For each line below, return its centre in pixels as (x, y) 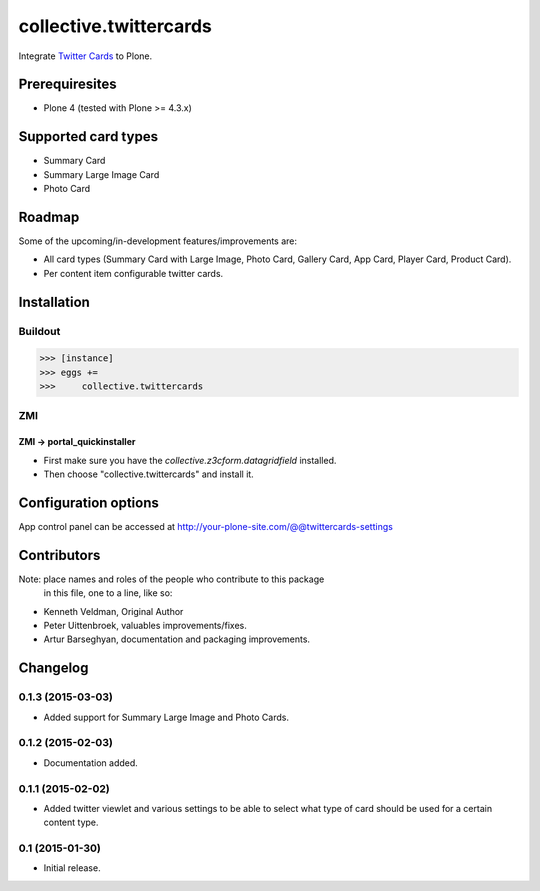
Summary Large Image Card (101, 174)
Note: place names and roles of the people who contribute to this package (171, 579)
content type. (71, 822)
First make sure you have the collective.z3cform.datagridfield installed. (190, 460)
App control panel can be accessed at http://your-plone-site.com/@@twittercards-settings (206, 527)
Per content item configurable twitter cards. (133, 273)
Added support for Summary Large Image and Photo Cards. (166, 717)
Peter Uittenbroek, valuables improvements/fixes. (145, 626)
